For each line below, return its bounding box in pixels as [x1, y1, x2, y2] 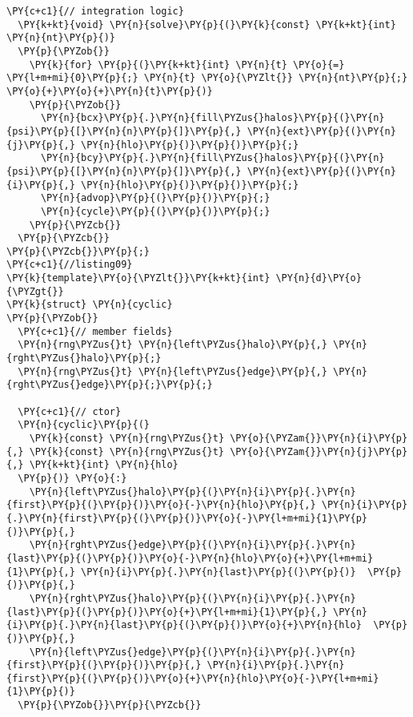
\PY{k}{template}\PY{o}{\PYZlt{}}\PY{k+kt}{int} [6, 272, 271, 284]
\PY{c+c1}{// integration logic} [6, 6, 184, 17]
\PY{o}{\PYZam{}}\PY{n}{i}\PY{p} [230, 433, 408, 444]
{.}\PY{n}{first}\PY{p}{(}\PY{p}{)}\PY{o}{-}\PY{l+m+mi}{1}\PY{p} [6, 512, 368, 524]
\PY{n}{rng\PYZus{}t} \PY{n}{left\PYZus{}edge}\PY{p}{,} [18, 365, 327, 377]
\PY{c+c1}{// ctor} [18, 405, 122, 417]
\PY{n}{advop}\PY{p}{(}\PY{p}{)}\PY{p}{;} [40, 192, 271, 204]
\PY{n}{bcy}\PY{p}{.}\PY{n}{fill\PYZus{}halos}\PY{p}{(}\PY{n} [40, 152, 385, 164]
